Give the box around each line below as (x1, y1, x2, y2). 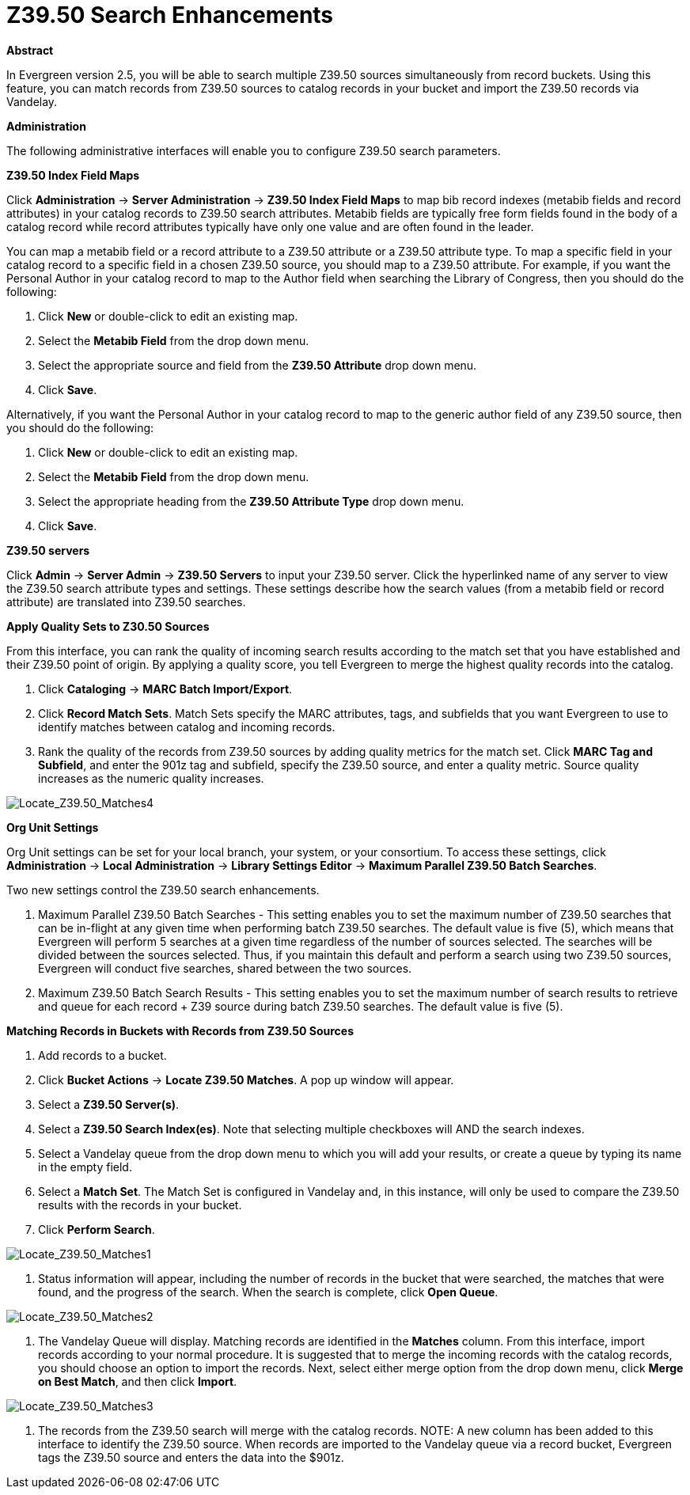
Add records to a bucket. (38, 1048, 167, 1062)
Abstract (6, 43, 54, 57)
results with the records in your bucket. (38, 1197, 242, 1212)
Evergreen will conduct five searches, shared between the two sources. (38, 961, 412, 975)
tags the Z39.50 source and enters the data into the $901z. (38, 1450, 344, 1464)
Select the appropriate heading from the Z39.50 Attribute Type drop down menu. (38, 494, 464, 508)
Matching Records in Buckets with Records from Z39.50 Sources (6, 1023, 354, 1038)
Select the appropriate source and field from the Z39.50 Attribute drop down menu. (38, 358, 477, 372)
